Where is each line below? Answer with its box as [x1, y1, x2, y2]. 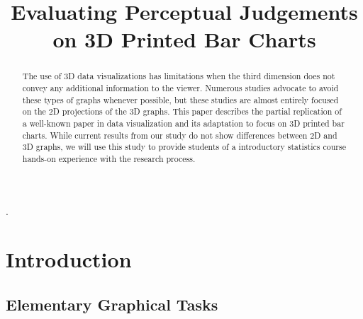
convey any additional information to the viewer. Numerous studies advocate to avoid [22, 82, 339, 94]
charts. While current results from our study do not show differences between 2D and [22, 129, 337, 141]
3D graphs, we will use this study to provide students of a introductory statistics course [22, 141, 346, 153]
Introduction [6, 245, 132, 274]
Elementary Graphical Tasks [6, 293, 218, 315]
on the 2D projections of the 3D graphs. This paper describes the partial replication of [22, 105, 342, 117]
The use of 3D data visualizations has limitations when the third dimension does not [22, 70, 335, 82]
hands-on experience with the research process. [22, 152, 196, 164]
